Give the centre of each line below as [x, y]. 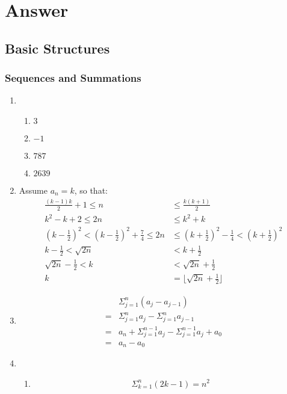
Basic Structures [57, 48]
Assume [33, 190]
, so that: [91, 190]
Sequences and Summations [73, 78]
